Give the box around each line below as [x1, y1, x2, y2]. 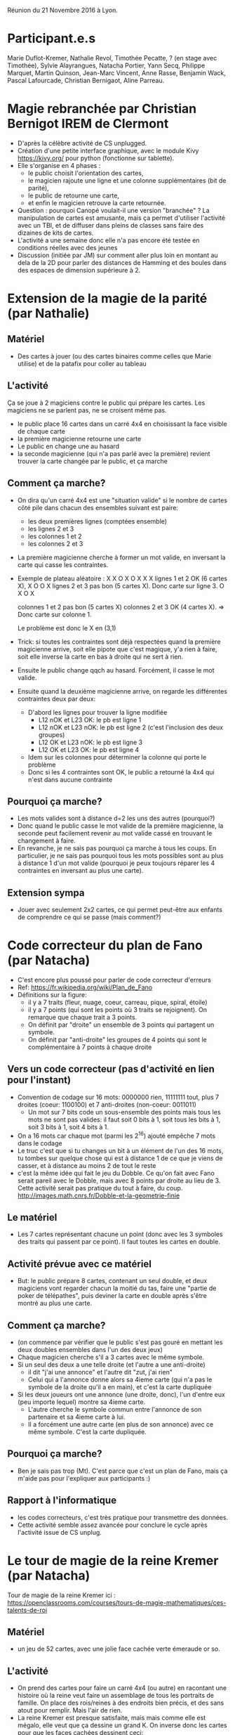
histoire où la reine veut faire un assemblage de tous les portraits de [17, 1691, 215, 1700]
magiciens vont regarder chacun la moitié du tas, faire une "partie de [17, 1284, 217, 1292]
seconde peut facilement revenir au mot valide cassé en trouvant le [17, 829, 213, 838]
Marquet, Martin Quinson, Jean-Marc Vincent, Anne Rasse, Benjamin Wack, [7, 68, 226, 77]
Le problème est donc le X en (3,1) [17, 623, 116, 632]
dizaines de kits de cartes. [17, 228, 94, 237]
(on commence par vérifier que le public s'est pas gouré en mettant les [17, 1338, 223, 1346]
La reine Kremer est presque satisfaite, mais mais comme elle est [17, 1714, 206, 1722]
